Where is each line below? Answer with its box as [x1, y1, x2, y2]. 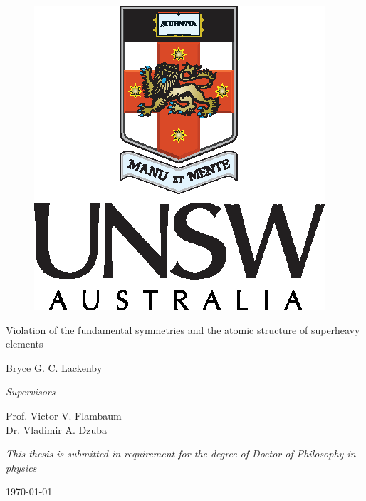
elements [6, 336, 43, 351]
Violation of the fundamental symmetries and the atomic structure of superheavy [6, 322, 360, 337]
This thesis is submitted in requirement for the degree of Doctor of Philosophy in [6, 446, 356, 461]
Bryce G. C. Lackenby [6, 360, 103, 375]
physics [6, 460, 37, 475]
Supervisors [6, 384, 56, 399]
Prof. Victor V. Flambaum [6, 408, 122, 422]
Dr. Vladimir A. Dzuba [6, 422, 108, 437]
